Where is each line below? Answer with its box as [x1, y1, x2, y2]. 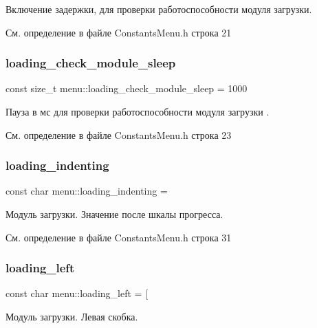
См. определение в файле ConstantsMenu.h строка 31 [6, 230, 232, 244]
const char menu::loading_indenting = [6, 184, 168, 198]
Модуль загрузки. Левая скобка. [6, 309, 138, 323]
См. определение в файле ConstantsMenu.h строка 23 [6, 127, 232, 142]
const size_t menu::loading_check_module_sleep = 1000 [6, 81, 248, 96]
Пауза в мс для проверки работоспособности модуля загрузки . [6, 105, 270, 118]
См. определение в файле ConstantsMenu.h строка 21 [6, 25, 232, 39]
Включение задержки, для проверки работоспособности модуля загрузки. [6, 2, 312, 16]
